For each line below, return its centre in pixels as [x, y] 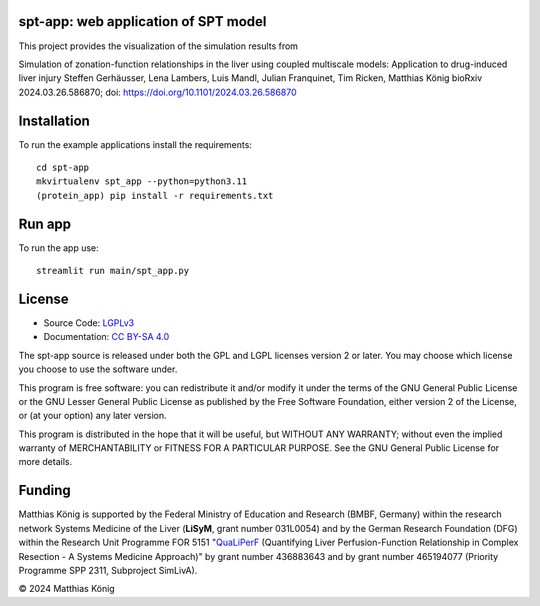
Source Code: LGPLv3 [89, 322]
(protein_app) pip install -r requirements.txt [155, 195]
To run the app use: [58, 247]
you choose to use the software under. [98, 369]
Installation [54, 120]
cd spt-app [63, 167]
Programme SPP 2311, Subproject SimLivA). [108, 570]
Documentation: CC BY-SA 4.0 [106, 337]
